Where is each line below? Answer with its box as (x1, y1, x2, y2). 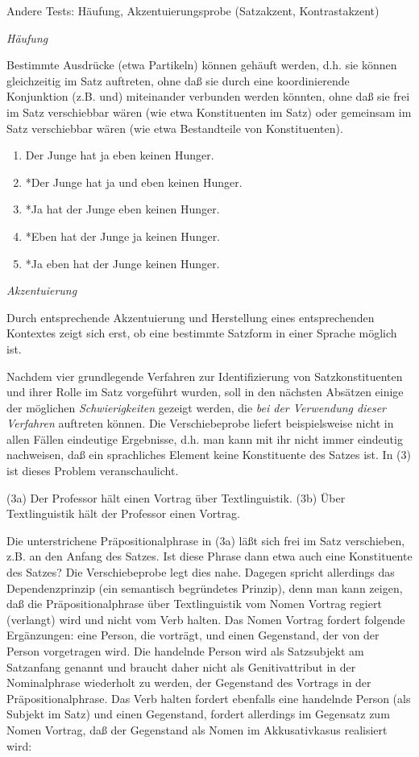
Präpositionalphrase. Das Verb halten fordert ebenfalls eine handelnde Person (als (6, 689, 411, 706)
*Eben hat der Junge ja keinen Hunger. (25, 227, 221, 244)
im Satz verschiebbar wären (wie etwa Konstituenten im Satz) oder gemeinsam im (6, 103, 412, 120)
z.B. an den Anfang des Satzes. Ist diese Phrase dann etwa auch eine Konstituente (6, 548, 413, 565)
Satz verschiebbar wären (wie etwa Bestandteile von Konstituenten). (6, 119, 343, 136)
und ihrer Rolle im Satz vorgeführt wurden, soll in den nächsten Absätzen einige (6, 383, 404, 400)
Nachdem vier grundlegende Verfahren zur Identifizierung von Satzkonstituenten (6, 367, 403, 384)
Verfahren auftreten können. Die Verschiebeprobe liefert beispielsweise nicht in (6, 415, 394, 432)
